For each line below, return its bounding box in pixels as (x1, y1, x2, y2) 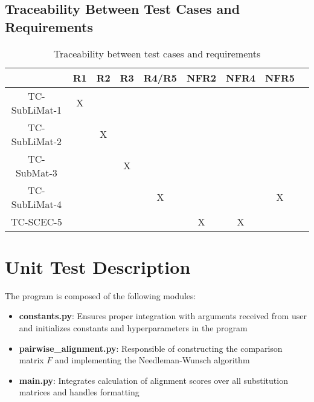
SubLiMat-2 (11, 134, 62, 148)
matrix (19, 354, 44, 366)
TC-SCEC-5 (11, 214, 62, 229)
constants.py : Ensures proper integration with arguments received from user (19, 310, 307, 322)
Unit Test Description (5, 254, 191, 279)
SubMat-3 (15, 165, 57, 180)
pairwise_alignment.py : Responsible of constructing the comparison (19, 342, 283, 354)
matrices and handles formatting (19, 386, 139, 398)
